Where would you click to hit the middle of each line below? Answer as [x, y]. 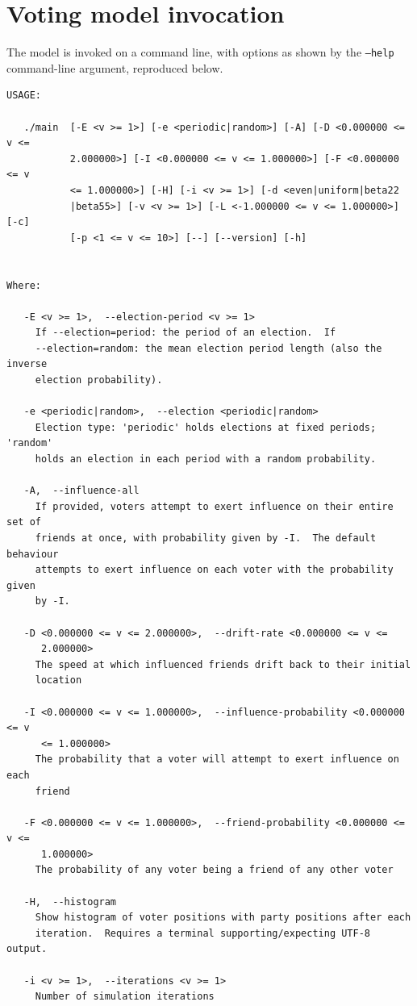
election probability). [99, 380]
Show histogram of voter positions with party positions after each [223, 918]
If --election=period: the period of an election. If [186, 333]
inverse [27, 364]
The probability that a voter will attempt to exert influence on [217, 760]
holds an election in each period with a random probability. [206, 459]
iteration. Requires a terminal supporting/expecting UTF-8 [203, 933]
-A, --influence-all [81, 491]
